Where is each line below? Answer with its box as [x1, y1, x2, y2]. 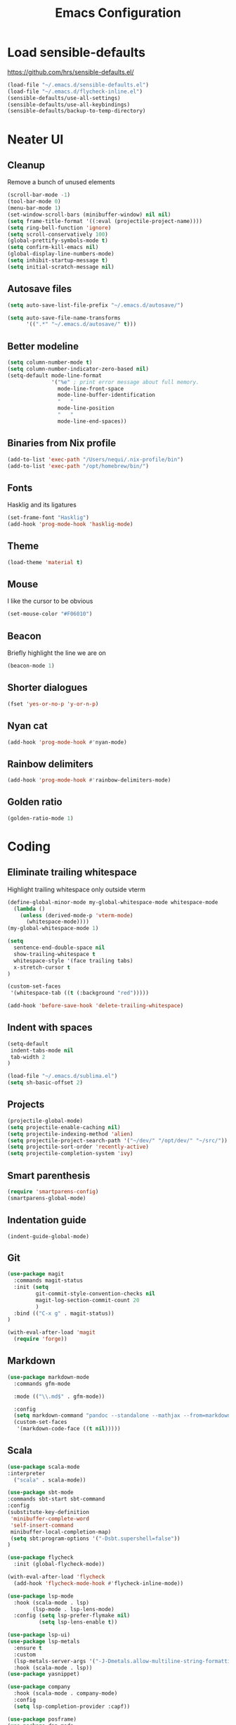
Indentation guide [7, 1214, 86, 1226]
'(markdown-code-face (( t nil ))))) [16, 1425, 121, 1432]
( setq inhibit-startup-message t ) [7, 257, 109, 265]
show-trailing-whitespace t [13, 950, 96, 957]
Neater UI [7, 132, 64, 147]
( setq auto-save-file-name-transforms [7, 314, 121, 322]
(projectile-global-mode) [7, 1117, 83, 1124]
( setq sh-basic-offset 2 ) [7, 1079, 83, 1086]
